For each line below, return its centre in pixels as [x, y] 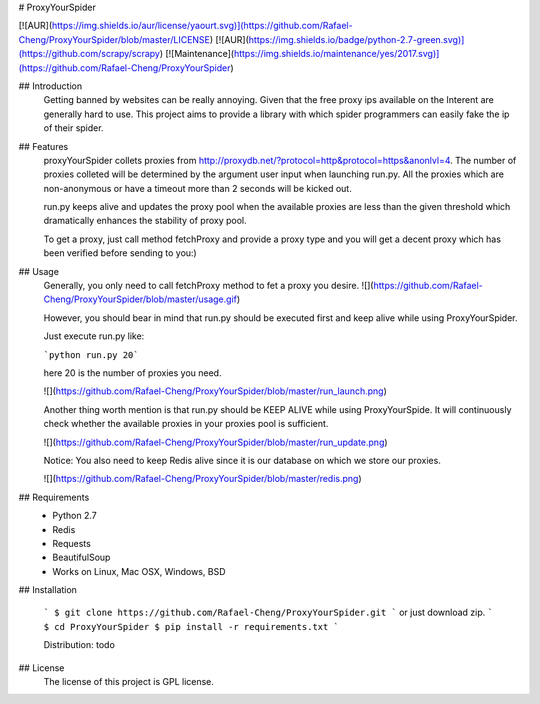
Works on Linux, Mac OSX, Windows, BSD [139, 571]
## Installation [47, 590]
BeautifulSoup [81, 557]
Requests [72, 543]
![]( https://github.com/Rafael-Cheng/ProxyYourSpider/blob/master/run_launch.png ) [215, 391]
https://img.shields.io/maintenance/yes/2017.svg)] [336, 54]
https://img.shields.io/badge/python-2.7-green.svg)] [356, 39]
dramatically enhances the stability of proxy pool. [145, 221]
